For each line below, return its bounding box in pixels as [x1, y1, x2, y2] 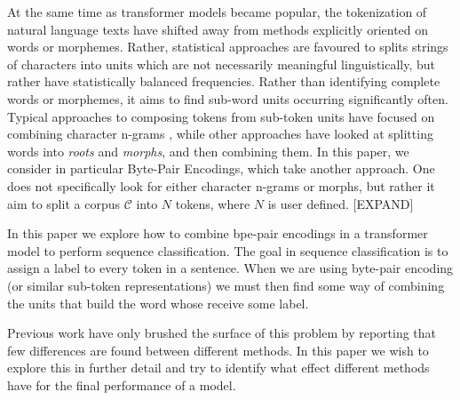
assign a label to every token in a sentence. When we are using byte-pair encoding [7, 259, 454, 277]
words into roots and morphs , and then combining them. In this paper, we [7, 141, 409, 160]
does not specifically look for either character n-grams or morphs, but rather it [7, 176, 435, 195]
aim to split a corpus [7, 194, 120, 212]
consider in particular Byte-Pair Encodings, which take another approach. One [7, 159, 435, 178]
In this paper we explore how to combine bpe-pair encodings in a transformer [7, 224, 428, 243]
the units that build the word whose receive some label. [7, 293, 309, 312]
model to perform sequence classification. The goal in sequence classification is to [7, 241, 448, 260]
